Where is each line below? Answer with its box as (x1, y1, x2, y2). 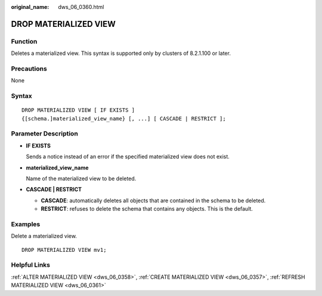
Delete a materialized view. (11, 233, 78, 240)
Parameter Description (11, 129, 79, 138)
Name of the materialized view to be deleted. (26, 175, 137, 182)
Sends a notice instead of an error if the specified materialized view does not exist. (26, 153, 230, 161)
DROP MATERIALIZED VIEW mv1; (21, 246, 107, 253)
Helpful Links (11, 261, 51, 269)
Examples (11, 220, 41, 228)
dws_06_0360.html (58, 4, 104, 10)
